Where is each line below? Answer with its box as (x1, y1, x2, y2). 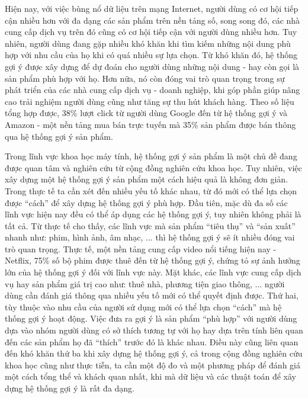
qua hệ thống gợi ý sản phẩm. (5, 130, 113, 142)
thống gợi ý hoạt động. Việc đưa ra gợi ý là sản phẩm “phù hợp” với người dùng (5, 312, 297, 325)
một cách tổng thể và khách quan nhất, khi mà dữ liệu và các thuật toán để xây (5, 370, 296, 383)
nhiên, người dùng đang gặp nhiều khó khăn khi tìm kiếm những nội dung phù (5, 37, 291, 49)
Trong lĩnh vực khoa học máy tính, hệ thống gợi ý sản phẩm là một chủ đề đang (5, 150, 297, 162)
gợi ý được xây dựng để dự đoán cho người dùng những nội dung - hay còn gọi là (5, 60, 300, 72)
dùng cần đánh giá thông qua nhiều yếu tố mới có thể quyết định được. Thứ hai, (5, 289, 299, 301)
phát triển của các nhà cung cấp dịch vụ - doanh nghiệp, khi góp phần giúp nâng (5, 84, 300, 96)
